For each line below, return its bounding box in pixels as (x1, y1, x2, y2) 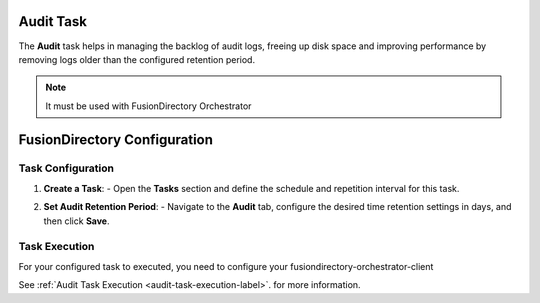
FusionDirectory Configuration (18, 131, 214, 148)
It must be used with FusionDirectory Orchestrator (45, 100, 252, 112)
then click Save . (43, 215, 110, 227)
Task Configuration (18, 161, 115, 175)
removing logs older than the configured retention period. (18, 53, 255, 65)
